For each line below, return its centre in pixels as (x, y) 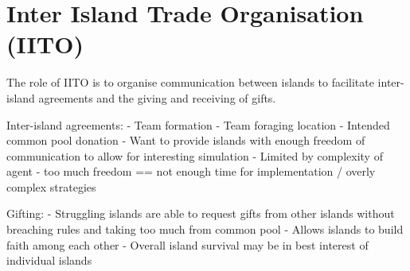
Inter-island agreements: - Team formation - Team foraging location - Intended (198, 124)
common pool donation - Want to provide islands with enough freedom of (186, 140)
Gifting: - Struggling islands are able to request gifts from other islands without (201, 213)
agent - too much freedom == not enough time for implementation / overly (191, 171)
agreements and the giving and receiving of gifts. (157, 97)
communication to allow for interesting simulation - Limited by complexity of (195, 155)
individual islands (49, 260)
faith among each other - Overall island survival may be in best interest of (187, 244)
